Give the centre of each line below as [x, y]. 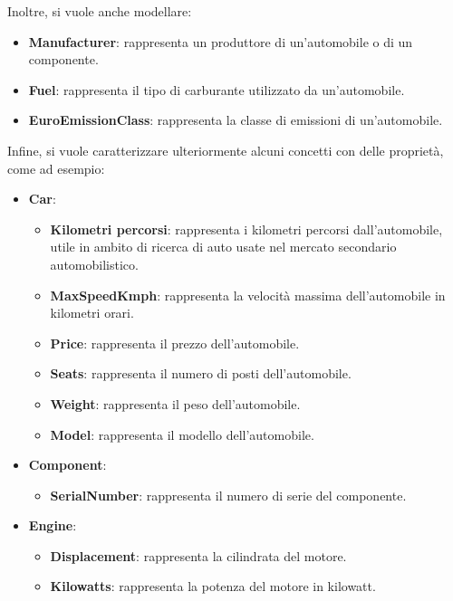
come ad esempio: [56, 168]
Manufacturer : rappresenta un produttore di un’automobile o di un [221, 41]
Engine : [53, 525]
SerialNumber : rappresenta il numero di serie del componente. [228, 495]
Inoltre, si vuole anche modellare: [100, 11]
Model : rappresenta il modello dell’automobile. [182, 434]
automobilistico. [94, 264]
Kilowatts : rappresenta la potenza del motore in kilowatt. [213, 586]
